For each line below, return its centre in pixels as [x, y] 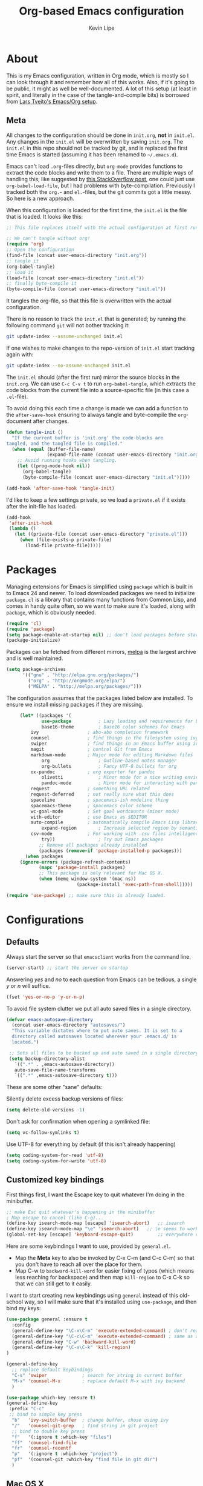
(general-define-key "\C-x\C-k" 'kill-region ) [71, 1348]
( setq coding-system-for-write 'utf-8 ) [56, 1161]
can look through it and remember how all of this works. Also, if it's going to [101, 82]
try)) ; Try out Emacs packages [102, 840]
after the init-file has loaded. [41, 506]
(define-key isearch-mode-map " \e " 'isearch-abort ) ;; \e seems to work [102, 1229]
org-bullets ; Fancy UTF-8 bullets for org [109, 766]
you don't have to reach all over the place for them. [79, 1264]
